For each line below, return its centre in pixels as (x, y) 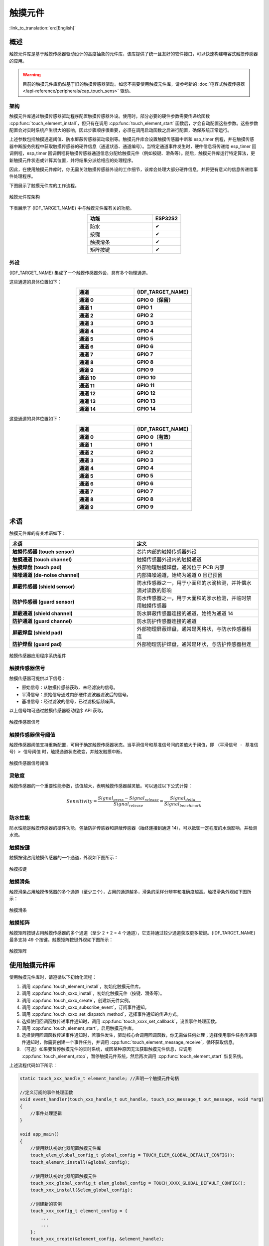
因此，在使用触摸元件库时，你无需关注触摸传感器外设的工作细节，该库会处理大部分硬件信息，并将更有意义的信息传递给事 (134, 169)
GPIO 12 (146, 393)
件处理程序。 (22, 176)
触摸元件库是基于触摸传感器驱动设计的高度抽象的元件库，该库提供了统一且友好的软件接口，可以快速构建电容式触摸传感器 (134, 54)
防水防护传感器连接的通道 (167, 621)
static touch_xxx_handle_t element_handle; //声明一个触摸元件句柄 (99, 1079)
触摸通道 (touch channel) (42, 559)
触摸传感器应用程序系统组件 (38, 655)
